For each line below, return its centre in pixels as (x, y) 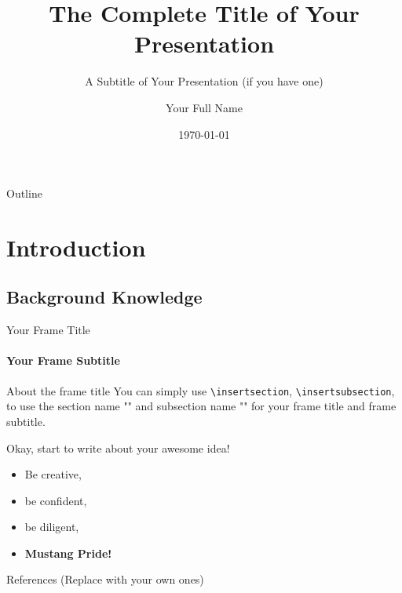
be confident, (56, 500)
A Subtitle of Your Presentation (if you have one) (204, 81)
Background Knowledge (104, 297)
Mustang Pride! (68, 553)
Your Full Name (204, 107)
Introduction (76, 247)
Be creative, (53, 474)
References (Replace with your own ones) (105, 579)
